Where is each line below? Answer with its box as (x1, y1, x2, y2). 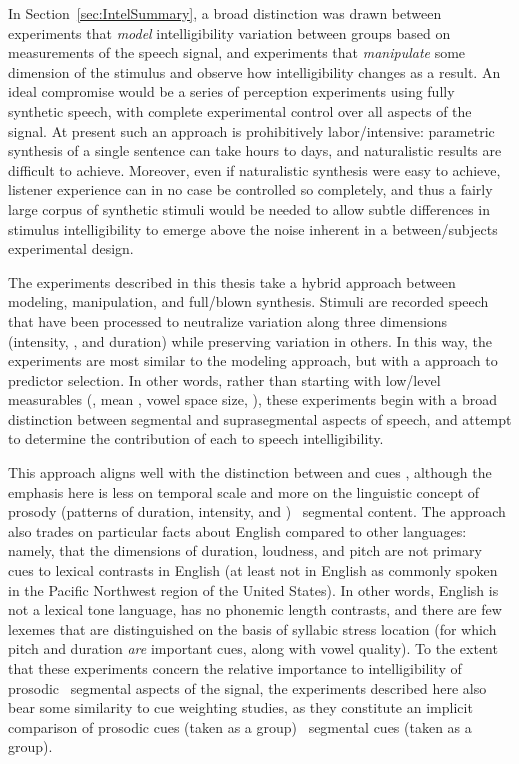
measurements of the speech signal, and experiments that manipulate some (8, 42, 466, 63)
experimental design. (8, 238, 134, 259)
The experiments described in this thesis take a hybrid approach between (8, 271, 456, 292)
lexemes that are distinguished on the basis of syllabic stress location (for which (8, 618, 497, 639)
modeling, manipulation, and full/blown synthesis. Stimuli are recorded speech (8, 291, 489, 312)
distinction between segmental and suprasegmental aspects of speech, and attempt (8, 408, 512, 429)
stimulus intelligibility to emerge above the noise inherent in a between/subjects (8, 218, 498, 239)
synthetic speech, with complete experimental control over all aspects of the (8, 100, 472, 121)
